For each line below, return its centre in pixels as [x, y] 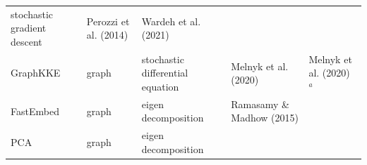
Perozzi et [108, 21]
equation [160, 86]
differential [165, 73]
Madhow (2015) [265, 118]
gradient [29, 28]
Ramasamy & [260, 104]
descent [26, 41]
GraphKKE [36, 73]
